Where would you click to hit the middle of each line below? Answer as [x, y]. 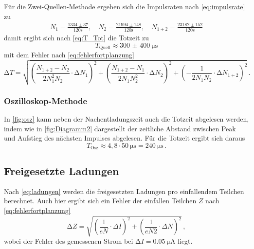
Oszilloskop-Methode [46, 100]
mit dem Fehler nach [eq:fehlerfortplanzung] [69, 55]
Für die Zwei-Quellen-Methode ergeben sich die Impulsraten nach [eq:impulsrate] [125, 6]
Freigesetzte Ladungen [62, 170]
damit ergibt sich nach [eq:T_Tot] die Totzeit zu [77, 38]
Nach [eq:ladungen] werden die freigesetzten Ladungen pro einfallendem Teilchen [124, 191]
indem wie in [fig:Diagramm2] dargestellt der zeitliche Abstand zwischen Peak [120, 128]
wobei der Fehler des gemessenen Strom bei [69, 240]
